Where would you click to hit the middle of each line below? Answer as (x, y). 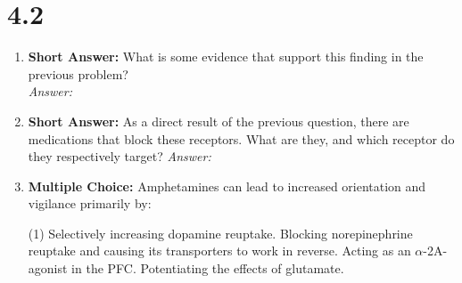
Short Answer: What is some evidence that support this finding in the (226, 57)
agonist (48, 268)
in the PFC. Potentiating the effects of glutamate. (208, 268)
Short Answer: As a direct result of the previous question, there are (219, 121)
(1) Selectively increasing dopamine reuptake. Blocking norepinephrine (220, 233)
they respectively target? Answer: (120, 156)
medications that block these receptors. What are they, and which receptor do (241, 138)
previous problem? (78, 73)
